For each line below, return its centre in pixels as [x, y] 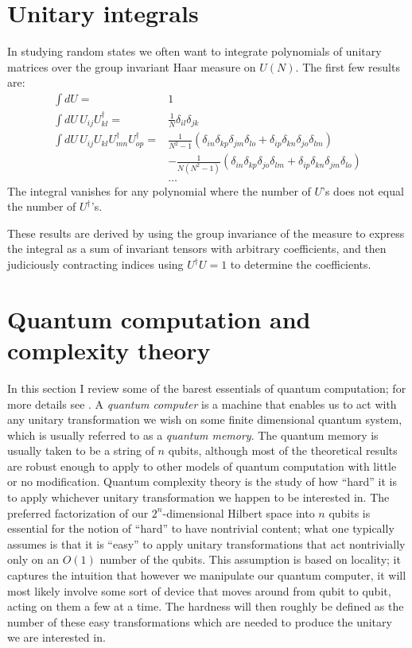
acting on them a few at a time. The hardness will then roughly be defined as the [206, 606]
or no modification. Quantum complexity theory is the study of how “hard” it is [202, 481]
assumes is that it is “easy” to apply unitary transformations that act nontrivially [206, 543]
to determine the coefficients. [301, 264]
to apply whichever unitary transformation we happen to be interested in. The [198, 497]
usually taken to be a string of [81, 450]
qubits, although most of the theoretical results [283, 450]
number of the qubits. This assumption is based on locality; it [250, 559]
